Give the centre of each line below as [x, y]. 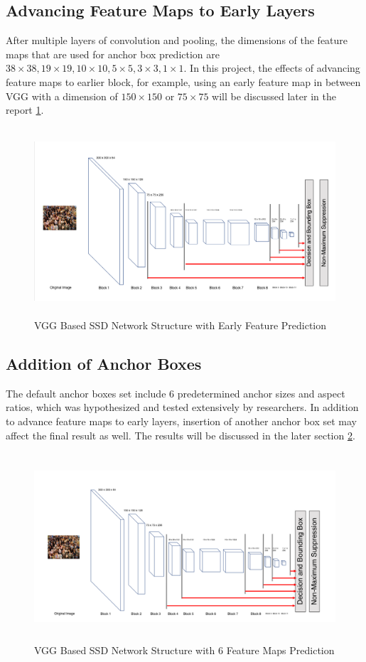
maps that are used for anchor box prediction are [113, 54]
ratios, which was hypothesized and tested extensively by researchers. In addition [182, 407]
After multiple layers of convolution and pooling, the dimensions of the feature [177, 40]
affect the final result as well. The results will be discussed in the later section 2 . [181, 435]
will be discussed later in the [274, 96]
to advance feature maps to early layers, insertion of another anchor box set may [182, 421]
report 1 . [25, 110]
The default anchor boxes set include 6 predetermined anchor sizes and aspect [176, 393]
